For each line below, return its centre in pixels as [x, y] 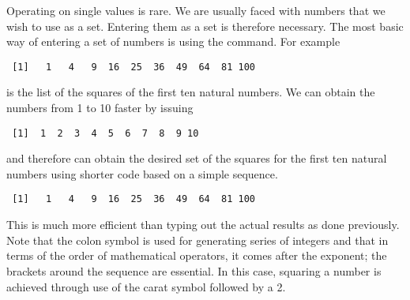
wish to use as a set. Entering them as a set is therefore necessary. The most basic [205, 26]
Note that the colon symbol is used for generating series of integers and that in [197, 240]
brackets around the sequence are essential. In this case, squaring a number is [194, 270]
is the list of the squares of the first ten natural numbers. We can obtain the [191, 92]
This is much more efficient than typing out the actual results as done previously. [203, 225]
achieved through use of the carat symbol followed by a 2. [146, 286]
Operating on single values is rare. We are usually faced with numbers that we [196, 10]
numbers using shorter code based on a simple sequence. [142, 173]
